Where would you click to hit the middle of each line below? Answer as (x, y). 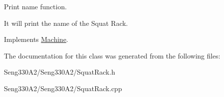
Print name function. (35, 6)
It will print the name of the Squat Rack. (66, 23)
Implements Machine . (36, 39)
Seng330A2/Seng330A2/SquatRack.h (60, 72)
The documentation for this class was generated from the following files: (112, 55)
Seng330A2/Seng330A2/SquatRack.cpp (63, 88)
